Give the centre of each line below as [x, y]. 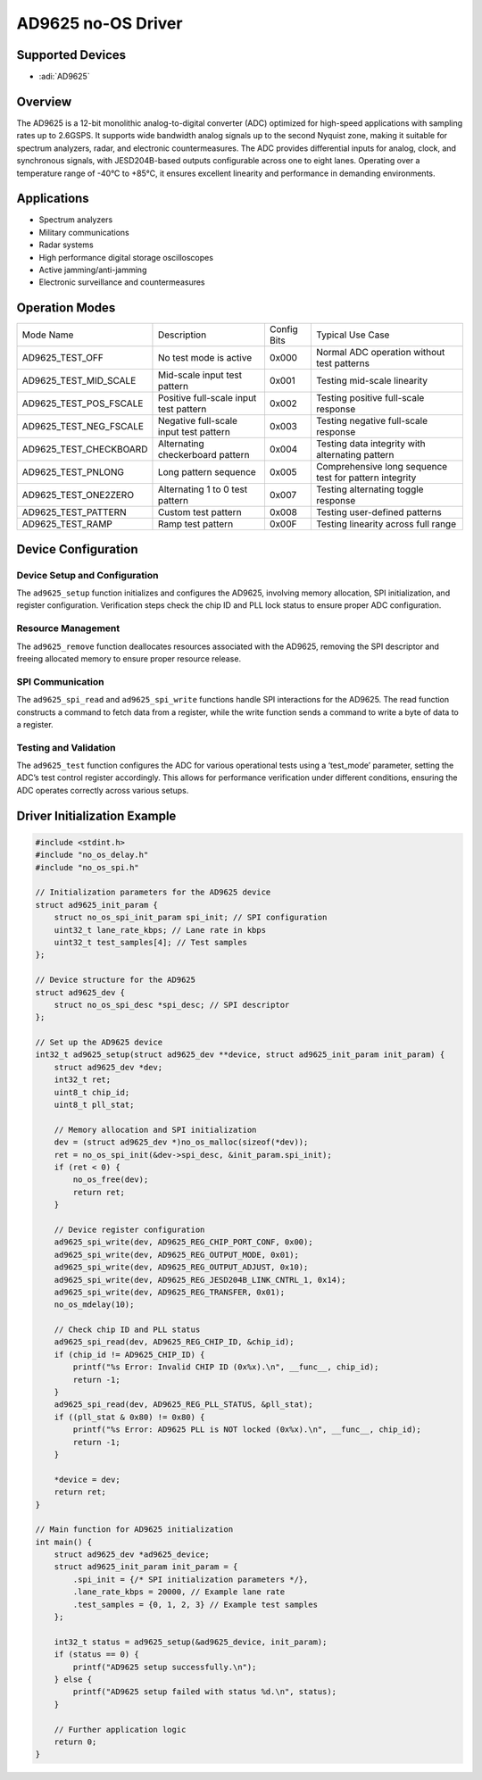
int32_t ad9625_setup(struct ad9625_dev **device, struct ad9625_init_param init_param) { [240, 1055]
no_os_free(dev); [111, 1180]
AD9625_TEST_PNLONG [73, 472]
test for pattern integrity [366, 478]
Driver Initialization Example [96, 815]
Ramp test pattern [195, 524]
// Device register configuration [129, 1229]
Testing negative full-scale [372, 421]
